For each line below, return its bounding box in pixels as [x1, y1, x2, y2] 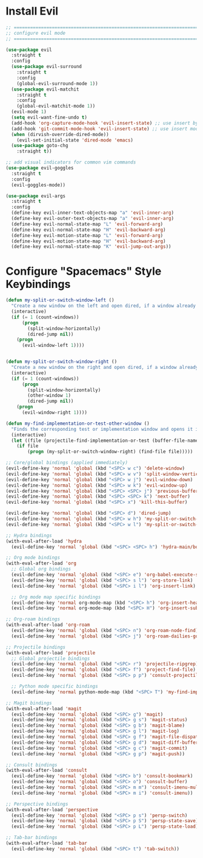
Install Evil [5, 4, 59, 18]
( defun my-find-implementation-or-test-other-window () [5, 420, 150, 427]
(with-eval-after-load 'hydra [5, 538, 82, 544]
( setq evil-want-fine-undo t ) [11, 114, 87, 121]
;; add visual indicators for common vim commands [5, 159, 136, 165]
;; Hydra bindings [5, 532, 52, 538]
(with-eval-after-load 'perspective [5, 806, 98, 812]
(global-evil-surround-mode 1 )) [16, 80, 98, 86]
